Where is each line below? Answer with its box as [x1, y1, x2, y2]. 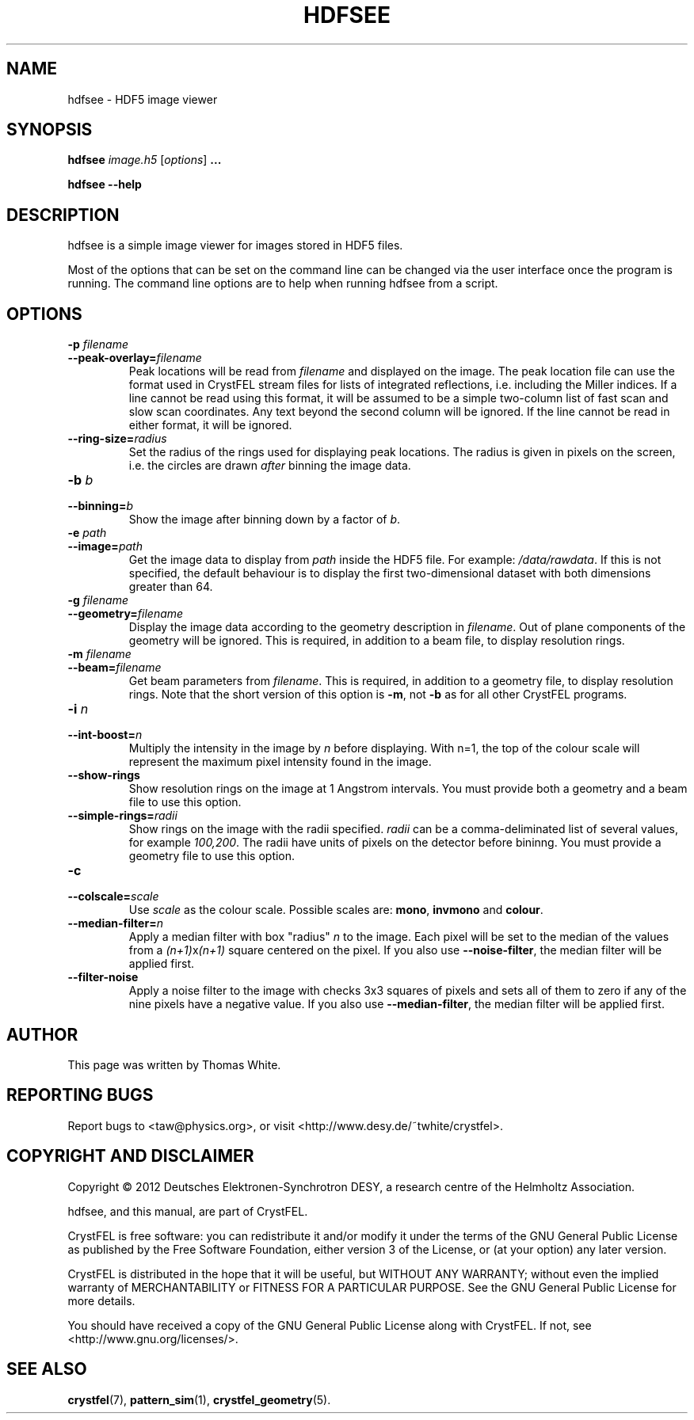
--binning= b [67, 499, 133, 513]
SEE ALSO [6, 1359, 87, 1380]
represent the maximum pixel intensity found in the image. [128, 755, 432, 769]
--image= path [67, 539, 143, 554]
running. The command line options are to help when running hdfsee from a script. [67, 276, 498, 291]
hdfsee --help [67, 177, 142, 192]
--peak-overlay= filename [67, 351, 202, 365]
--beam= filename [67, 661, 162, 675]
